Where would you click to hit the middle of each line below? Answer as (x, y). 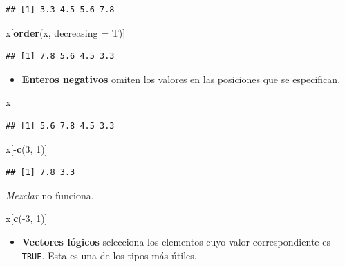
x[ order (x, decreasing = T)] (66, 32)
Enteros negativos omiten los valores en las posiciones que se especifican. (181, 79)
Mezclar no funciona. (50, 195)
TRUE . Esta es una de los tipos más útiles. (109, 255)
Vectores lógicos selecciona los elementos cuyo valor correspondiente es (176, 241)
